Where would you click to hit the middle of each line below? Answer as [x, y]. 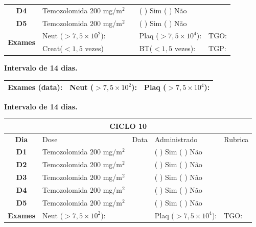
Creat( [53, 48]
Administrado [176, 139]
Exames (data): [35, 87]
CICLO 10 [128, 126]
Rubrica [236, 139]
